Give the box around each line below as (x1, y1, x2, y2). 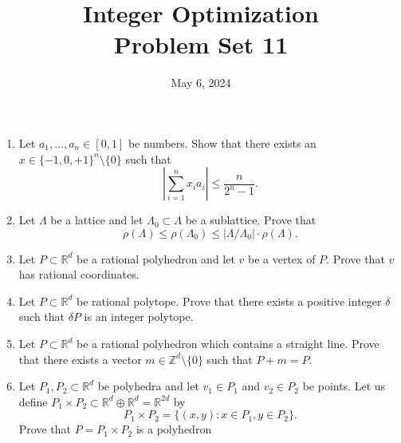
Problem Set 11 (113, 28, 289, 61)
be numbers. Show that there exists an (128, 134, 316, 151)
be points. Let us (302, 378, 386, 394)
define (18, 393, 48, 409)
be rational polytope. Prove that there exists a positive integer (77, 292, 382, 309)
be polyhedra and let (97, 378, 199, 394)
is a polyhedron (136, 421, 212, 437)
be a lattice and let (50, 212, 143, 228)
